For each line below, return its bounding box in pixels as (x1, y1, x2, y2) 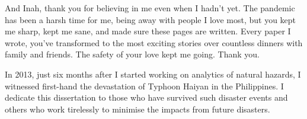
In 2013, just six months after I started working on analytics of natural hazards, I (5, 67, 301, 80)
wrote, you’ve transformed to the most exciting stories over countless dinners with (5, 36, 303, 49)
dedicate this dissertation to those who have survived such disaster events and (5, 91, 288, 104)
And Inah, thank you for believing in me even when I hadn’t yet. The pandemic (5, 2, 295, 14)
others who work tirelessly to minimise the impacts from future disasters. (5, 102, 270, 115)
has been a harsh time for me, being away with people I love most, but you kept (5, 13, 296, 25)
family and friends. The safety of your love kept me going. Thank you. (5, 48, 260, 60)
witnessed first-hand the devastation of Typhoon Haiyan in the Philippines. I (5, 79, 284, 92)
